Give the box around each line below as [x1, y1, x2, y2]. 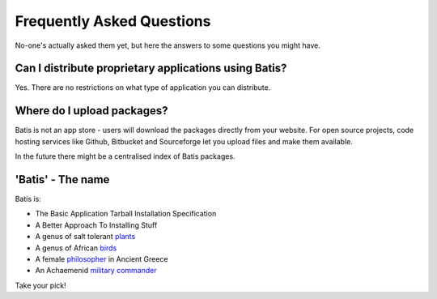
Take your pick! [15, 280, 66, 290]
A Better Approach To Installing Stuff [35, 220, 158, 230]
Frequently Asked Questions [15, 12, 211, 30]
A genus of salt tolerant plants [35, 232, 136, 241]
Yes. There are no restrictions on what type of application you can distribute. [15, 83, 271, 92]
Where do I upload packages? [15, 104, 168, 117]
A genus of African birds [35, 243, 117, 253]
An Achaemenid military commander [35, 266, 157, 276]
